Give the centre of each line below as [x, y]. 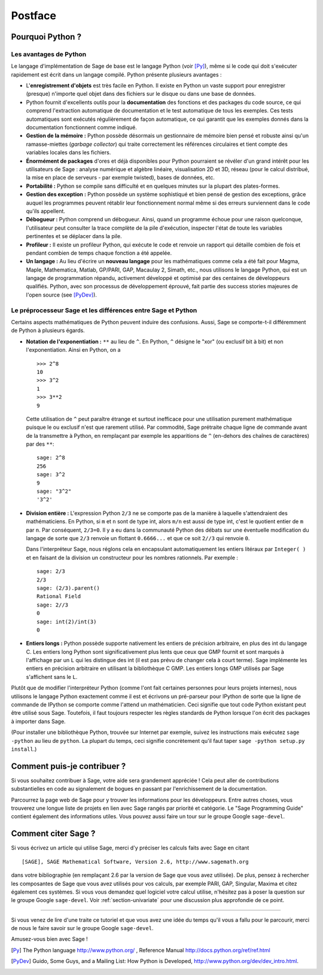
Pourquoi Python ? [46, 37]
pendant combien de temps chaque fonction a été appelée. [99, 253]
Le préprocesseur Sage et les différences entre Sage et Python [104, 310]
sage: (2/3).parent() [68, 588]
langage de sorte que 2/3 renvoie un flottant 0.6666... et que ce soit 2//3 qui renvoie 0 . [138, 538]
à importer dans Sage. [38, 721]
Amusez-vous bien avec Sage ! [49, 939]
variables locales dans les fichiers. [68, 153]
